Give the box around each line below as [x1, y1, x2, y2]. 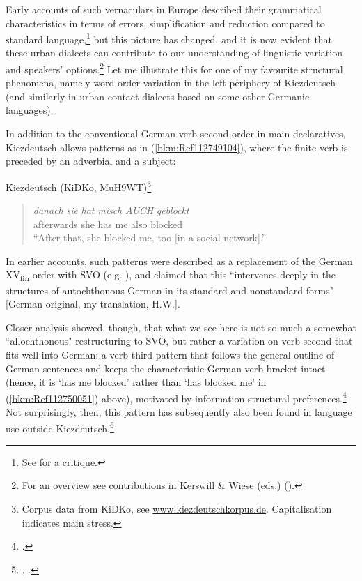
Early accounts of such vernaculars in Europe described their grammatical [6, 2, 322, 16]
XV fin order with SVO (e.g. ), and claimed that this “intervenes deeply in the [6, 267, 336, 284]
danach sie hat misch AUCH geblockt [33, 203, 189, 218]
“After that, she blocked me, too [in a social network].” [33, 230, 267, 245]
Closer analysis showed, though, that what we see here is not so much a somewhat [6, 319, 356, 334]
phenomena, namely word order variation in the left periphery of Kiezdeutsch [6, 75, 336, 90]
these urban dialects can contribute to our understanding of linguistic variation [6, 45, 343, 60]
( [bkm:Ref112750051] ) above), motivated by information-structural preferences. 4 [6, 388, 347, 405]
